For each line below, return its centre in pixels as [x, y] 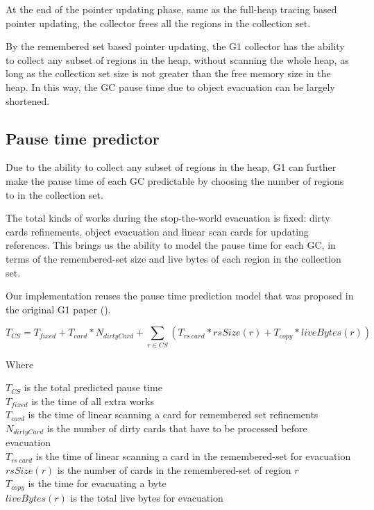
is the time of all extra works [93, 401]
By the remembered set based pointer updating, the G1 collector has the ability [175, 46]
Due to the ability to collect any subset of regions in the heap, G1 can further [171, 167]
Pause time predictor [83, 138]
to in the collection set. [54, 194]
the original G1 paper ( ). [58, 309]
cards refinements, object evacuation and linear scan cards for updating [157, 231]
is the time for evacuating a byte [97, 483]
